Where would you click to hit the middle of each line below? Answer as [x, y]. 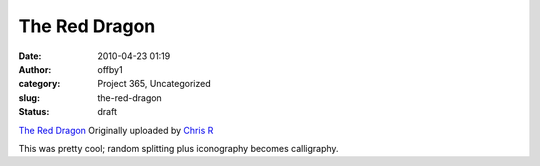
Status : [34, 112]
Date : [30, 56]
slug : [29, 97]
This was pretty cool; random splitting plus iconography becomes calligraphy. [178, 148]
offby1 [110, 69]
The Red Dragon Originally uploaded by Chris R [116, 130]
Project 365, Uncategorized [154, 84]
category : [39, 84]
